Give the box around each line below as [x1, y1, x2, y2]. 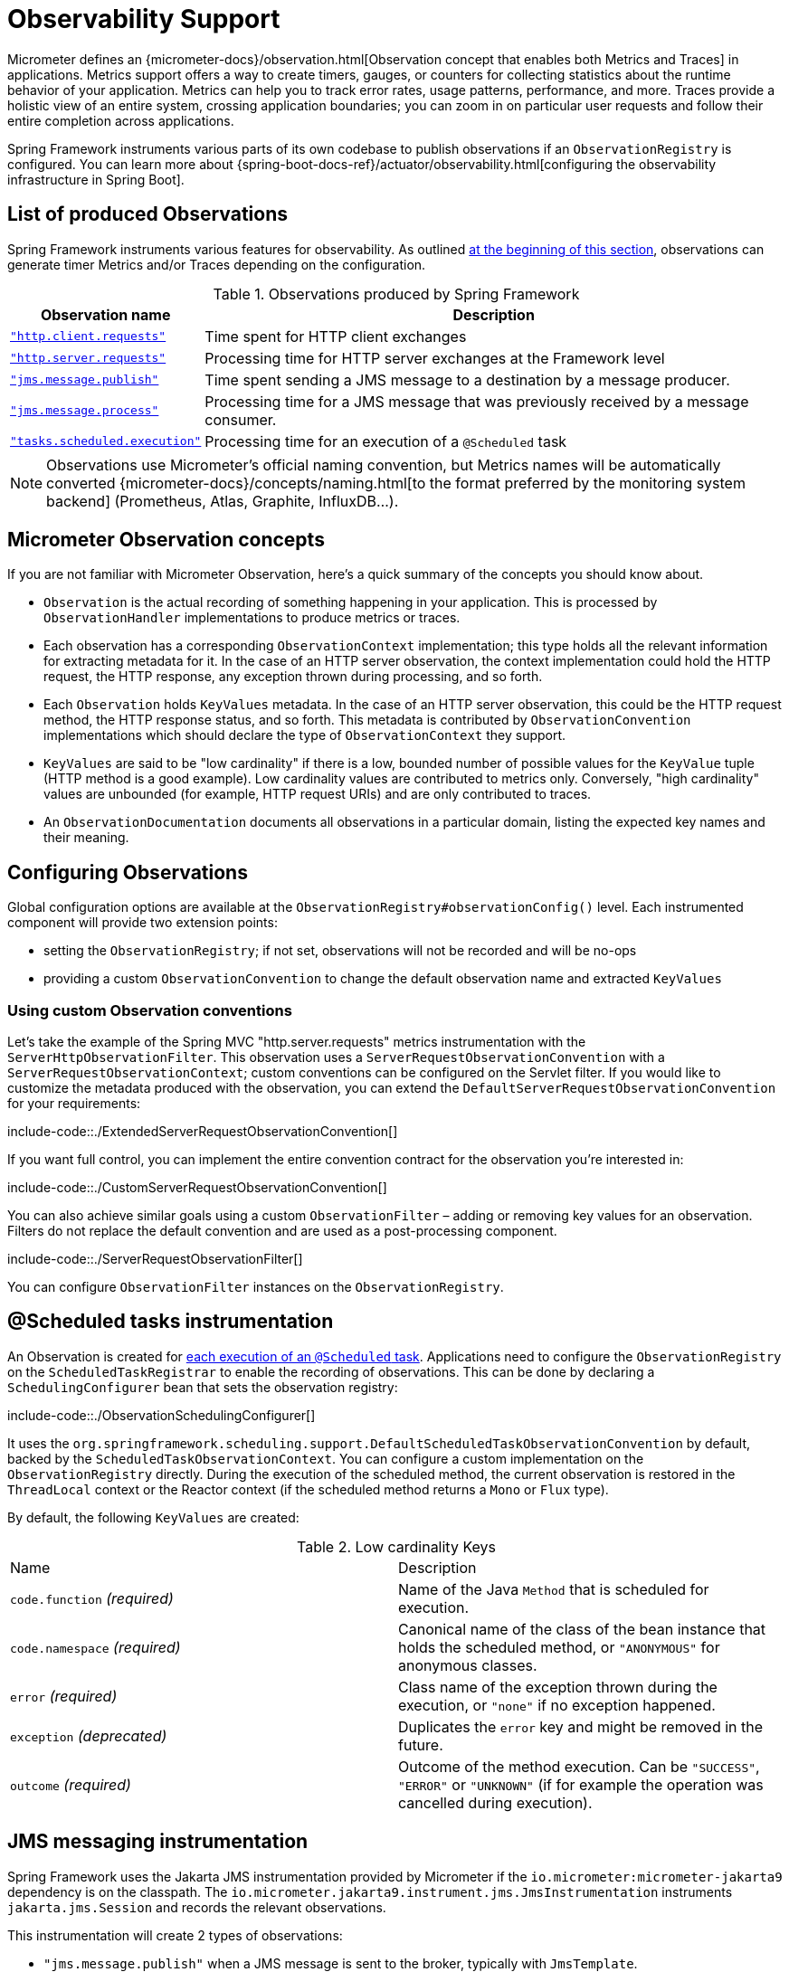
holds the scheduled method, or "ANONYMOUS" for [398, 1637, 720, 1656]
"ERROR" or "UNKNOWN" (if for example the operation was [398, 1775, 764, 1794]
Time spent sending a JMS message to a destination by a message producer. [204, 370, 730, 389]
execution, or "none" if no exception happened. [398, 1695, 716, 1714]
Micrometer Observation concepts [7, 528, 325, 552]
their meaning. [43, 830, 129, 846]
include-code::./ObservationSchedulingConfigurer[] [7, 1407, 316, 1423]
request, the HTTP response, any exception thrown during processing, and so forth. [43, 668, 543, 685]
